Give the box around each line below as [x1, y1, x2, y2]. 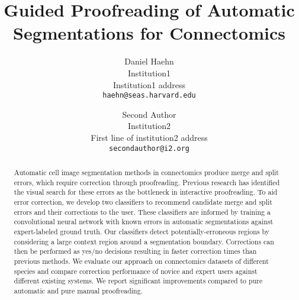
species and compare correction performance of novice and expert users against [14, 266, 258, 276]
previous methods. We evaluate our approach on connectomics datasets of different [14, 256, 269, 266]
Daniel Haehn [124, 55, 174, 67]
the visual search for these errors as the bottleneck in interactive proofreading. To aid [14, 187, 278, 197]
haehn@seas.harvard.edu [102, 91, 196, 100]
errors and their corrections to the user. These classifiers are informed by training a [14, 207, 271, 217]
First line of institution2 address [91, 131, 208, 143]
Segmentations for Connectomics [13, 21, 285, 45]
